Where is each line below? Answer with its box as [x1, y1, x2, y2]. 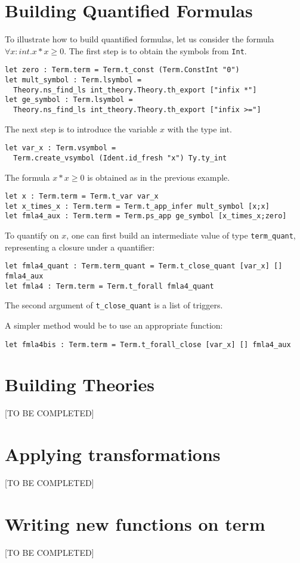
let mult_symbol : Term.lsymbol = [5, 76, 142, 85]
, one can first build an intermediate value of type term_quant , [66, 229, 296, 242]
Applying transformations [5, 442, 221, 466]
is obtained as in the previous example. [87, 171, 230, 183]
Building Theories [5, 372, 155, 397]
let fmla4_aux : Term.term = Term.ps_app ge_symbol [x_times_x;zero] [5, 212, 287, 221]
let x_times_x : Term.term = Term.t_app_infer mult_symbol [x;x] [5, 202, 270, 211]
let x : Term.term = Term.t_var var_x [5, 192, 159, 201]
